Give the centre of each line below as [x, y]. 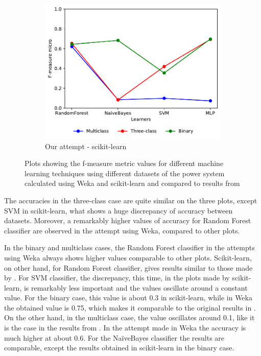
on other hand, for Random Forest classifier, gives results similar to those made [128, 267]
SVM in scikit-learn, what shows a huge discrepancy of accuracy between [118, 210]
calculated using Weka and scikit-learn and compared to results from [132, 183]
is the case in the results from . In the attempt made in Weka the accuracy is [125, 328]
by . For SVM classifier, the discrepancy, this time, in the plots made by [117, 278]
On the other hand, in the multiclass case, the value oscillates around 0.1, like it [129, 317]
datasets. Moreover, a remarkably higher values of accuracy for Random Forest [128, 220]
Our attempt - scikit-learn [86, 146]
